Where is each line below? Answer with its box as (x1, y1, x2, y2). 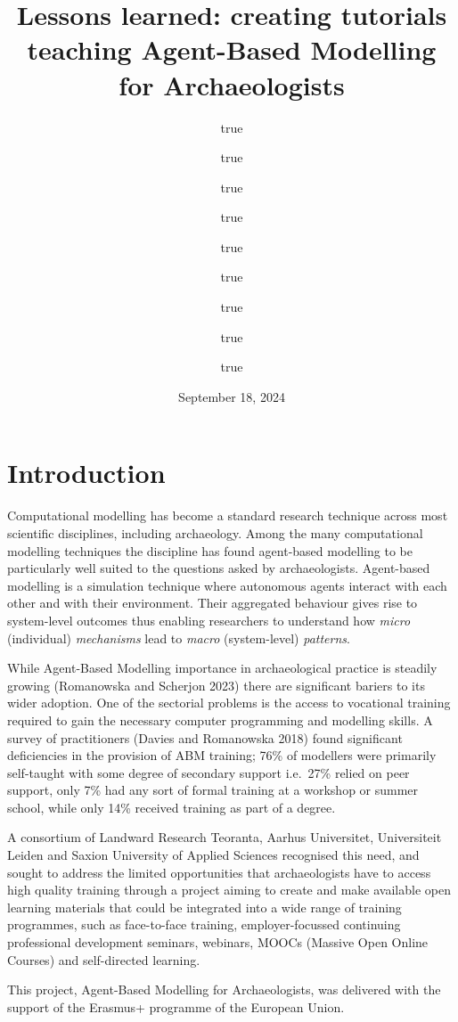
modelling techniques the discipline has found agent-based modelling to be (7, 541, 413, 560)
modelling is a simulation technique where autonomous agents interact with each (7, 576, 447, 594)
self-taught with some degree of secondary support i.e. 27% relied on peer (7, 763, 410, 781)
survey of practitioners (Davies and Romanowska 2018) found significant (7, 728, 403, 747)
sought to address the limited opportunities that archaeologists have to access (7, 863, 431, 881)
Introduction (7, 454, 166, 491)
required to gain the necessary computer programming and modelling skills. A (7, 710, 433, 729)
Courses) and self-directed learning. (7, 950, 200, 969)
